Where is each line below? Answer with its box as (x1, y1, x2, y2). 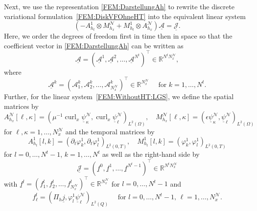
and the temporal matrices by (65, 127, 155, 137)
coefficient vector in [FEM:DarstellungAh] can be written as (4, 40, 184, 50)
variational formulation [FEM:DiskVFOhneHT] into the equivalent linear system (4, 11, 246, 21)
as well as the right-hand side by (102, 149, 200, 159)
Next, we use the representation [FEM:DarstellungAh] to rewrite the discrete (4, 1, 234, 11)
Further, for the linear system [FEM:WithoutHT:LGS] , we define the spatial (4, 91, 234, 101)
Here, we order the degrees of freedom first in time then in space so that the (4, 31, 233, 41)
